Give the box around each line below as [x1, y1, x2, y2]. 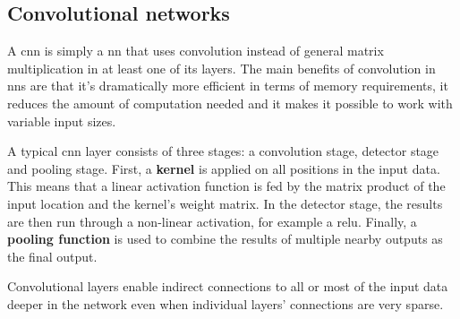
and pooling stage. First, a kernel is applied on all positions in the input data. [7, 159, 440, 177]
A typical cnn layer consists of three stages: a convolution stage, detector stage [7, 142, 439, 160]
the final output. [7, 246, 98, 265]
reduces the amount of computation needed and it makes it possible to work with [7, 93, 453, 112]
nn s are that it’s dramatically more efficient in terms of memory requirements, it [7, 76, 448, 95]
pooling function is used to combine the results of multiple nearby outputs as [7, 229, 443, 248]
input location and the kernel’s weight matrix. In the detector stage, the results [7, 194, 443, 212]
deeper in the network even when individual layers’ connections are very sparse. [7, 294, 444, 313]
